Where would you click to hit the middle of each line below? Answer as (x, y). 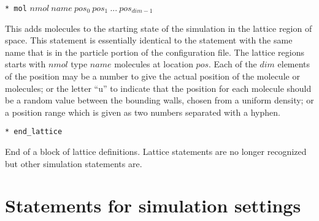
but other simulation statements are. (74, 163)
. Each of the (233, 64)
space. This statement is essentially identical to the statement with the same (149, 40)
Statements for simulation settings (153, 205)
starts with (25, 64)
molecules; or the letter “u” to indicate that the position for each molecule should (158, 88)
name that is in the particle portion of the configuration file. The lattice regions (155, 52)
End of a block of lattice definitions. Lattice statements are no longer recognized (156, 152)
